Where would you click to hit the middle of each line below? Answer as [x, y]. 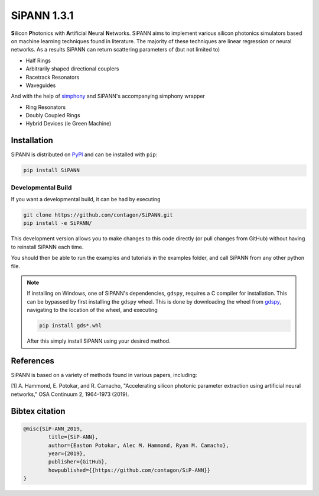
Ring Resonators [46, 107]
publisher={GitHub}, [78, 462]
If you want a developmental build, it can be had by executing [86, 199]
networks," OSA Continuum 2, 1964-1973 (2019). [70, 394]
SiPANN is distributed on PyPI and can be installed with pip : [84, 154]
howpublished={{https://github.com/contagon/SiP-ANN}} [129, 470]
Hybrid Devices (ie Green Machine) [69, 124]
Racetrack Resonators [53, 77]
